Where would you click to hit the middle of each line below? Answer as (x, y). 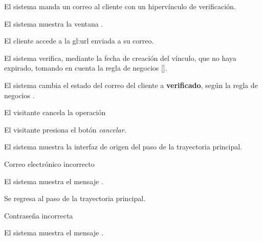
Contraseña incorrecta (39, 215)
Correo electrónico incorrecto (49, 163)
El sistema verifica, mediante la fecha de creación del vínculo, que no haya (120, 58)
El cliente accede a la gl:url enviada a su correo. (79, 41)
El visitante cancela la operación (55, 112)
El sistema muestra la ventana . (54, 23)
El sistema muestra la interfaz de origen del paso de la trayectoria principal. (123, 147)
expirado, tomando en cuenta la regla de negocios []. (86, 68)
